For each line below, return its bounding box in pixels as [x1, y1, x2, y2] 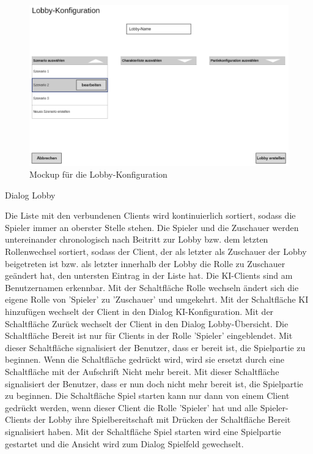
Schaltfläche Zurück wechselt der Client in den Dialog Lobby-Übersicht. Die [5, 317, 289, 330]
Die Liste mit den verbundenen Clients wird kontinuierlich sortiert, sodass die [5, 209, 296, 222]
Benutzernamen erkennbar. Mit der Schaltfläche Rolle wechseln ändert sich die [5, 281, 299, 293]
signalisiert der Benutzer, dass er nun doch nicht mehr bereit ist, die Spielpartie [5, 377, 303, 390]
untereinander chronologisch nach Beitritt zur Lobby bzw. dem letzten [5, 233, 268, 246]
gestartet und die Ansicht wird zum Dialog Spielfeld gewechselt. [5, 437, 244, 450]
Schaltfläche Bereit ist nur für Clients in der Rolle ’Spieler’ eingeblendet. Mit [5, 329, 293, 342]
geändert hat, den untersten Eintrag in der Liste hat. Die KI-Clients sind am [5, 269, 293, 282]
